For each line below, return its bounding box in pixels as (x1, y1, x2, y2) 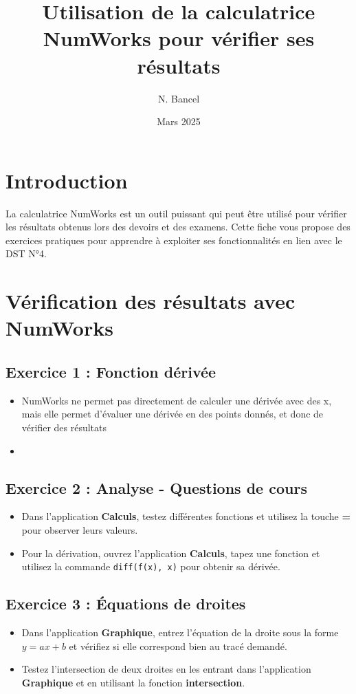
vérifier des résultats (21, 420, 107, 434)
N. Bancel (157, 91, 200, 105)
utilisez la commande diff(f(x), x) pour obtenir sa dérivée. (21, 559, 280, 574)
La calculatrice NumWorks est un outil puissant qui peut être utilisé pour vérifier (5, 206, 347, 220)
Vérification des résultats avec (5, 287, 296, 315)
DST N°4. (5, 246, 47, 261)
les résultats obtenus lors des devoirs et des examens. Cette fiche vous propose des (5, 219, 351, 234)
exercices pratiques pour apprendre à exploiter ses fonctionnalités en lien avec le (5, 232, 342, 247)
